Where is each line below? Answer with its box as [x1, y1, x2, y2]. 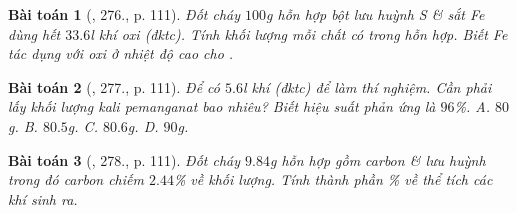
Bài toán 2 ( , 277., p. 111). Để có [8, 76, 220, 97]
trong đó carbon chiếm [8, 169, 144, 190]
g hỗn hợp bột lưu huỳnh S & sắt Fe [266, 4, 485, 24]
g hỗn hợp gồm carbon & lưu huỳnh [269, 149, 486, 170]
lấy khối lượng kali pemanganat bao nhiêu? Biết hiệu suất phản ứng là [8, 96, 436, 117]
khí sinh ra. [8, 188, 78, 209]
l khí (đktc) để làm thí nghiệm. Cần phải [242, 76, 492, 97]
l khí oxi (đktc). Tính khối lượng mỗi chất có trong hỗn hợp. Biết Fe [90, 23, 508, 44]
